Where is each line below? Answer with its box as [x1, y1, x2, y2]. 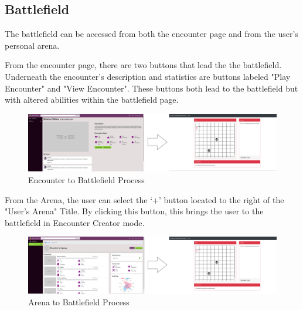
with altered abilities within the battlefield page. [5, 93, 179, 106]
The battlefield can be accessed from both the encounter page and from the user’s [5, 28, 298, 40]
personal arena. [5, 39, 60, 51]
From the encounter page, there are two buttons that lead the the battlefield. [5, 59, 282, 71]
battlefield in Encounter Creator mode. [5, 216, 145, 228]
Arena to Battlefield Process [28, 295, 130, 308]
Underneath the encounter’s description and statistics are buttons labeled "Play [5, 70, 291, 82]
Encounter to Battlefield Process [28, 173, 145, 186]
